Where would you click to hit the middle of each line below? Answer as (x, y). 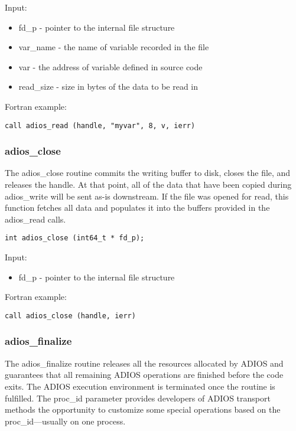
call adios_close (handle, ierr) (70, 316)
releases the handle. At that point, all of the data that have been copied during (148, 185)
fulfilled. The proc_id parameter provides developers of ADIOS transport (138, 398)
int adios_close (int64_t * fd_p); (75, 238)
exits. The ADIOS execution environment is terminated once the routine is (140, 386)
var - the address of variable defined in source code (110, 66)
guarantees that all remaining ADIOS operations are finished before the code (144, 375)
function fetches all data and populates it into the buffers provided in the (137, 208)
